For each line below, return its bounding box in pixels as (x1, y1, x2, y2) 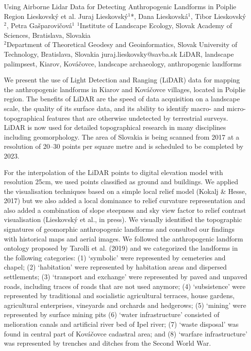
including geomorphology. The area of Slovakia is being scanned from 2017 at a (4, 131, 239, 142)
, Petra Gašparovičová (6, 20, 72, 31)
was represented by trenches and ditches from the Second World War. (4, 338, 211, 348)
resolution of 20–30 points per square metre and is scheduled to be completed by (4, 141, 244, 151)
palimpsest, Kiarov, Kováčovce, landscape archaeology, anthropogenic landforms (4, 58, 242, 68)
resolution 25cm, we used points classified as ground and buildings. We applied (4, 176, 238, 187)
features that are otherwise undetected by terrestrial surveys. (47, 112, 228, 123)
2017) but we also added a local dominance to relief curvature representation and (4, 195, 245, 206)
